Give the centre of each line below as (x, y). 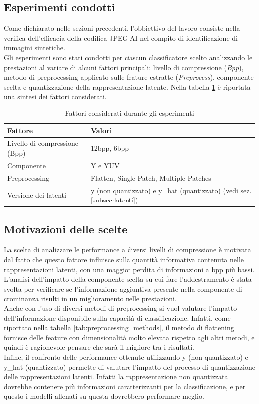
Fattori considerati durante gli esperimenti (129, 113)
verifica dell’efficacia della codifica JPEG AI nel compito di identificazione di (121, 38)
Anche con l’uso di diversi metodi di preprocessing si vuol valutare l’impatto (121, 308)
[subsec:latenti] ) (114, 200)
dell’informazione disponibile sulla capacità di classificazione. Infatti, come (117, 318)
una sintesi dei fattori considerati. (55, 96)
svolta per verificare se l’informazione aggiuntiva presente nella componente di (123, 288)
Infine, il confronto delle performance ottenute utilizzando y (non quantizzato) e (126, 356)
